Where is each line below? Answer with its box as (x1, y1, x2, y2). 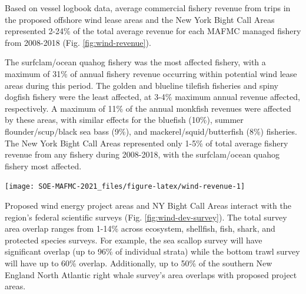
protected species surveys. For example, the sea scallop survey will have (5, 233, 262, 246)
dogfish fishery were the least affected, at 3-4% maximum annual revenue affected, (5, 91, 300, 103)
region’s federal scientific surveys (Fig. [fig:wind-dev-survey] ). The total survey (5, 211, 287, 223)
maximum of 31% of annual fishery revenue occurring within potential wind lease (5, 67, 297, 79)
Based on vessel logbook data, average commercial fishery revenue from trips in (5, 2, 291, 14)
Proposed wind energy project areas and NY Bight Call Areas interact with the (5, 199, 291, 211)
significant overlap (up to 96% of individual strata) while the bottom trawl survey (5, 245, 300, 258)
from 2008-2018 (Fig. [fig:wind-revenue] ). (5, 36, 151, 48)
